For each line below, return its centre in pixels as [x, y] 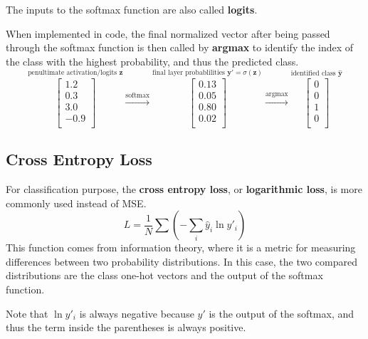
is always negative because [137, 313]
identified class [313, 73]
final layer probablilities [188, 72]
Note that [27, 313]
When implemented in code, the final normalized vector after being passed [168, 33]
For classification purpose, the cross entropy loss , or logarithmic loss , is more [184, 189]
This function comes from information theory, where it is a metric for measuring [181, 247]
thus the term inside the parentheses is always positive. [126, 327]
